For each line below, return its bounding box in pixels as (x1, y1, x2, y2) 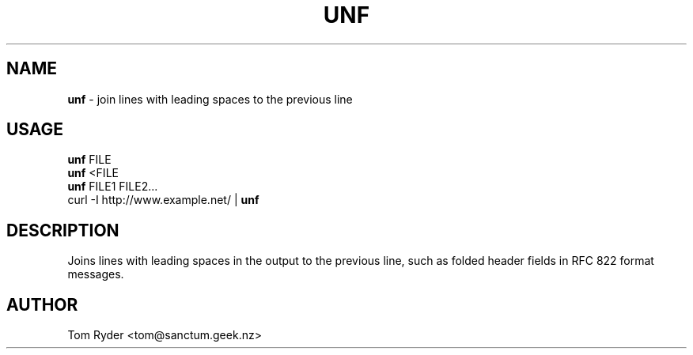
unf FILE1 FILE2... (67, 179, 158, 194)
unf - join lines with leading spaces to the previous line (67, 92, 353, 106)
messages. (67, 267, 124, 281)
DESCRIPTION (6, 220, 119, 240)
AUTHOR (6, 294, 78, 315)
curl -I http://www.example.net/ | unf (67, 193, 259, 207)
